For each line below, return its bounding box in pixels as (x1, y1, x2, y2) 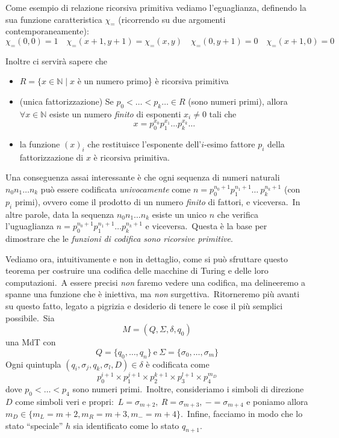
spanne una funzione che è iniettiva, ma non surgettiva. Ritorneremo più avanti (5, 288, 300, 300)
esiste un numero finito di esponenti (49, 107, 181, 120)
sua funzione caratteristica (5, 13, 102, 25)
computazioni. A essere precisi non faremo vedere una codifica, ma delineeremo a (5, 276, 306, 288)
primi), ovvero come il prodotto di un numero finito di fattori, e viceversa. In (14, 195, 300, 208)
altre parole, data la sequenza (5, 208, 114, 220)
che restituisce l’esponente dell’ (87, 138, 202, 150)
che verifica (217, 208, 258, 220)
